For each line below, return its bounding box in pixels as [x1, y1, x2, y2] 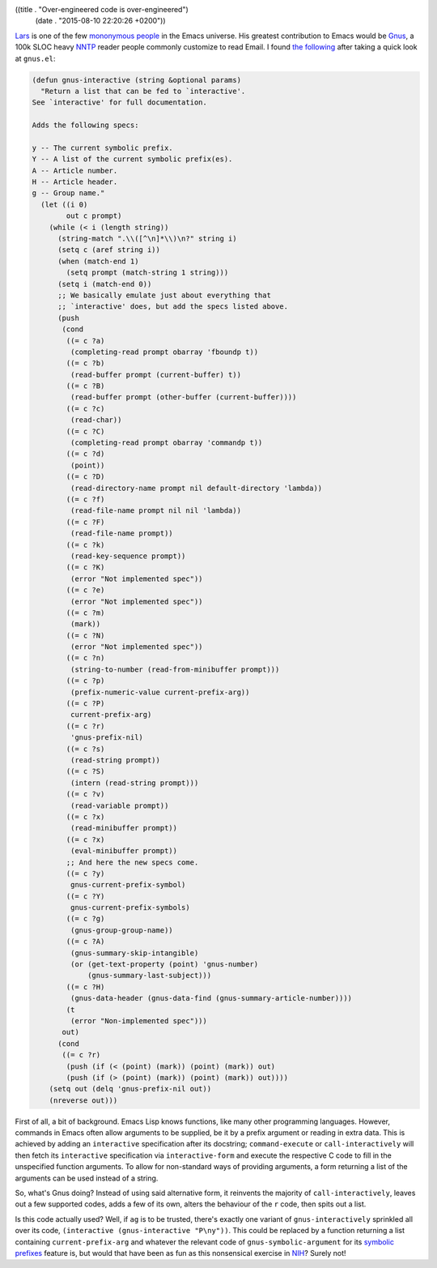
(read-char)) [70, 416, 122, 425]
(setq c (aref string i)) [57, 245, 161, 254]
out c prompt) [66, 211, 122, 220]
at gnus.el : [15, 53, 56, 63]
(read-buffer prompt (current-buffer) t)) [70, 369, 242, 379]
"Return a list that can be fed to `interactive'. [40, 86, 246, 96]
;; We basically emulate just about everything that [57, 290, 271, 300]
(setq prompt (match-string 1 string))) [66, 268, 229, 277]
